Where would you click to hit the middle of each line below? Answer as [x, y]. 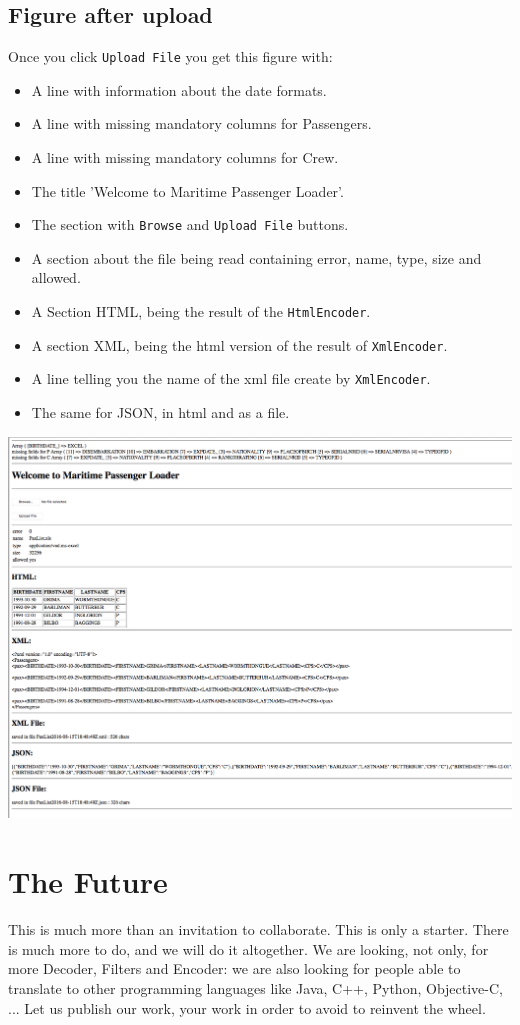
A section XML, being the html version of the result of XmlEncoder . [239, 344]
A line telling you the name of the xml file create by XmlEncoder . [231, 378]
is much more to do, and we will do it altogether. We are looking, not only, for [248, 948]
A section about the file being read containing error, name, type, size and [256, 257]
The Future [88, 881]
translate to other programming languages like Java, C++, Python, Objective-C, [255, 987]
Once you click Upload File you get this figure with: [170, 56]
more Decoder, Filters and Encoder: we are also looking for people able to [234, 968]
